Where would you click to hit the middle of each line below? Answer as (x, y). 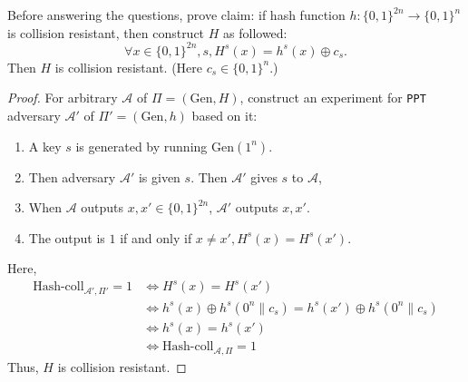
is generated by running (141, 146)
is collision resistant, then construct (106, 32)
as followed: (255, 32)
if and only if (156, 237)
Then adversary (72, 176)
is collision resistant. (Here (129, 67)
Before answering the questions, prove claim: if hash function (176, 15)
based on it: (224, 115)
